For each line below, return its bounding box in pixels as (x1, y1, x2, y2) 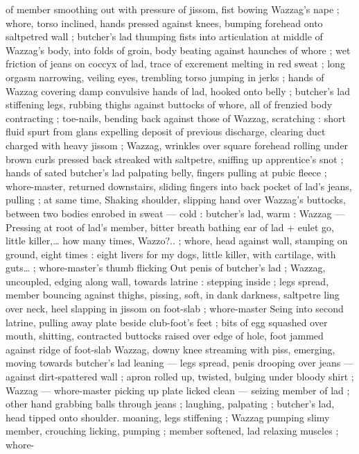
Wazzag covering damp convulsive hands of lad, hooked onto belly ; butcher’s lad (6, 83, 350, 98)
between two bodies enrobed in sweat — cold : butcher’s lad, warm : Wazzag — (6, 205, 345, 220)
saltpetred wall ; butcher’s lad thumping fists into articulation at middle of (6, 29, 323, 44)
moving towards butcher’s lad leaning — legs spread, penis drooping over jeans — (6, 355, 353, 370)
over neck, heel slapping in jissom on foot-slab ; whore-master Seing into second (6, 301, 344, 316)
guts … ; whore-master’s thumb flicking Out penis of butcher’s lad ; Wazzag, (6, 260, 326, 275)
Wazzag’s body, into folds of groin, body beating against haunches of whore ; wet (6, 42, 351, 57)
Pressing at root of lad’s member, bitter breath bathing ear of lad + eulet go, (6, 219, 334, 234)
